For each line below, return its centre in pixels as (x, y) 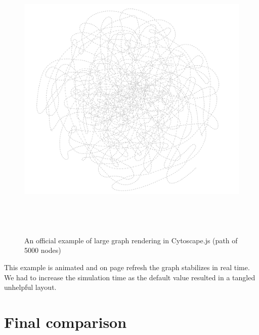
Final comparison (66, 322)
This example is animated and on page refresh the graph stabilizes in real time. (127, 267)
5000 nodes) (43, 250)
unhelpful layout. (30, 287)
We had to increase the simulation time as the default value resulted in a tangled (130, 277)
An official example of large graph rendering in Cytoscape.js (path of (131, 240)
